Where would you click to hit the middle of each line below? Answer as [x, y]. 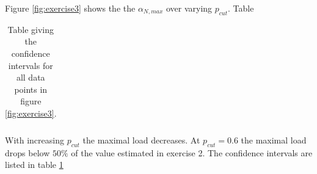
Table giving [31, 29]
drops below [27, 152]
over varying [189, 8]
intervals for [31, 65]
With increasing [35, 140]
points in [31, 89]
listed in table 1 [34, 165]
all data [31, 77]
